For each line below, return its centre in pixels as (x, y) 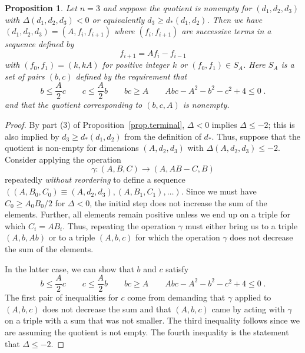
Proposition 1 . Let (41, 8)
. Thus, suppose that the (256, 136)
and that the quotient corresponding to (74, 105)
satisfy (177, 268)
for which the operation (178, 237)
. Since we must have (219, 191)
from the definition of (163, 136)
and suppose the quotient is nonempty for (177, 8)
